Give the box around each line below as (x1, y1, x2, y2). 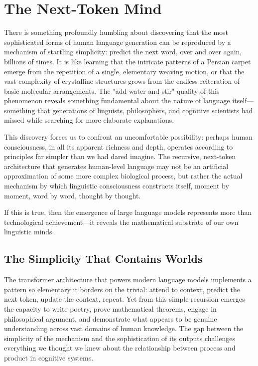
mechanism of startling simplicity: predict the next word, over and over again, (4, 46, 242, 57)
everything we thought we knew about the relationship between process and (4, 343, 236, 353)
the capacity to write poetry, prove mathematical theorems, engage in (4, 303, 217, 314)
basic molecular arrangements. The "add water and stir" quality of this (4, 85, 220, 96)
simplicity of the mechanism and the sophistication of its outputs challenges (4, 333, 236, 343)
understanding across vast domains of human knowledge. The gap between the (4, 323, 244, 334)
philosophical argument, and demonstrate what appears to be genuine (4, 313, 217, 324)
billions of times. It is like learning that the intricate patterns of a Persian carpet (4, 56, 251, 66)
